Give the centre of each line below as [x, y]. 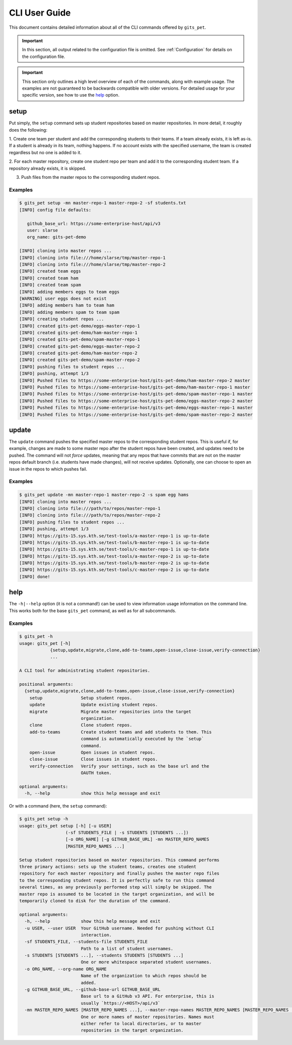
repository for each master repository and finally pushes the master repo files [119, 873]
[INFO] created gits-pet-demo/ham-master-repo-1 [78, 332]
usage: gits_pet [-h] [45, 643]
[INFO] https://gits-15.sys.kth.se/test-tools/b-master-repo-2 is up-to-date [114, 563]
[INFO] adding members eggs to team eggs [69, 292]
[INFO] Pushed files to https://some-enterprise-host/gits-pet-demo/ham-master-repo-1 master [135, 387]
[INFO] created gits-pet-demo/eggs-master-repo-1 [80, 326]
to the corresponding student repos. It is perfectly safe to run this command [117, 880]
